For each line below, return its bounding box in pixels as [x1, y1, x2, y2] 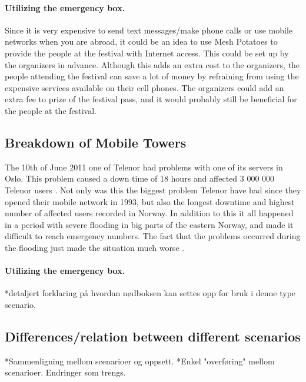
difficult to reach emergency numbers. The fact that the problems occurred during [5, 230, 301, 242]
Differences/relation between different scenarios [5, 327, 301, 345]
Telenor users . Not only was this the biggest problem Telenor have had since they [5, 183, 301, 196]
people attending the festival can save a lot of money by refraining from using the [5, 70, 299, 82]
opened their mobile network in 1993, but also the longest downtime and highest [5, 195, 295, 207]
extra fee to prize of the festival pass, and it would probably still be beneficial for [5, 93, 297, 105]
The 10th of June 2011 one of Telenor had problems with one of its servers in [5, 160, 283, 173]
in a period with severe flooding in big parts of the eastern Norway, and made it [5, 218, 294, 230]
